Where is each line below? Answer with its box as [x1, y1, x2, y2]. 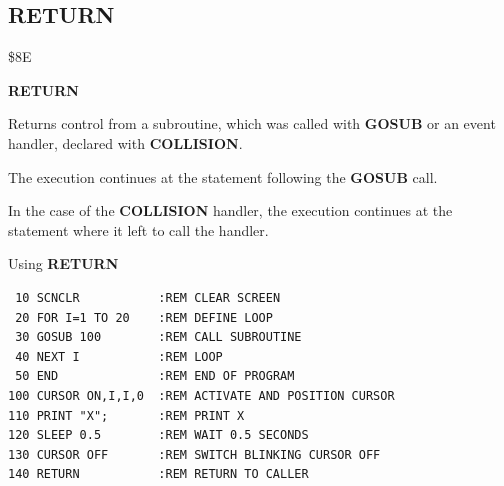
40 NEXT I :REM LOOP [15, 349, 223, 364]
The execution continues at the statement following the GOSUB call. [8, 166, 438, 187]
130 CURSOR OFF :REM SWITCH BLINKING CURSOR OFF [8, 447, 381, 462]
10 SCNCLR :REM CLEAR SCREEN [15, 290, 281, 305]
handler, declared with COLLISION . [8, 132, 243, 153]
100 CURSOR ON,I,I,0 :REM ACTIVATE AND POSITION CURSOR [8, 388, 395, 403]
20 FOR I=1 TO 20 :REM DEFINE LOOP [15, 310, 273, 325]
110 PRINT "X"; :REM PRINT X [8, 408, 245, 423]
